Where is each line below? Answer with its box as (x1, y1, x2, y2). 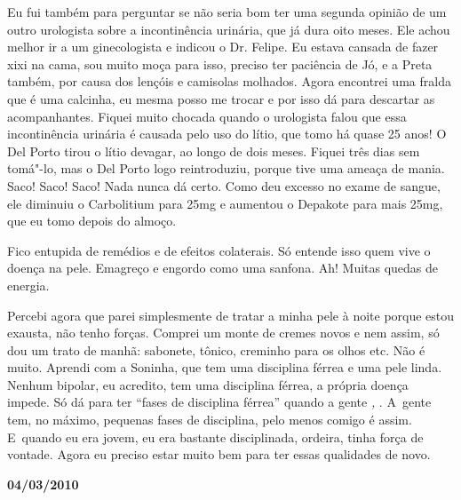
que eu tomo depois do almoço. (7, 211, 177, 230)
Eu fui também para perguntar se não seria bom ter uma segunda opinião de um (7, 3, 447, 20)
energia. (7, 275, 50, 294)
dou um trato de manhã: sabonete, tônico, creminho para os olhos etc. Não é (7, 340, 425, 359)
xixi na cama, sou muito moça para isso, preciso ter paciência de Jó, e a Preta (7, 54, 433, 73)
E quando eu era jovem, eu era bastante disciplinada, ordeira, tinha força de (7, 427, 424, 446)
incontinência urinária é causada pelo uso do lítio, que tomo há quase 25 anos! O (7, 124, 447, 143)
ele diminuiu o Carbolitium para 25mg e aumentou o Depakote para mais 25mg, (7, 194, 443, 212)
